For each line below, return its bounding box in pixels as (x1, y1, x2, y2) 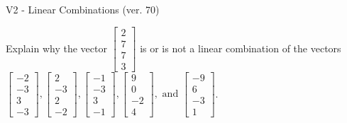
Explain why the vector (6, 40, 107, 55)
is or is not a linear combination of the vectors (140, 40, 341, 55)
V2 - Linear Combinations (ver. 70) (6, 2, 160, 16)
